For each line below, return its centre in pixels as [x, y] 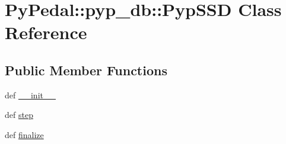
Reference [46, 32]
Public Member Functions [86, 70]
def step [19, 115]
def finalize [24, 134]
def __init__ [30, 95]
